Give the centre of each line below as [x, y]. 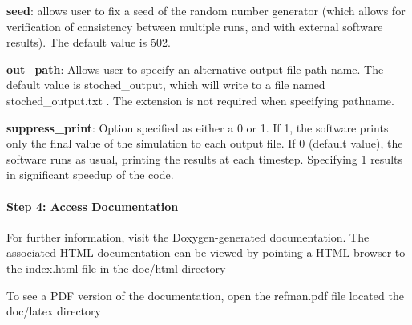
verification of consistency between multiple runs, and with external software [195, 26]
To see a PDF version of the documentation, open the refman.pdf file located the [205, 295]
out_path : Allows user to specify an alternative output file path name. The [195, 69]
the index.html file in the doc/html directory [116, 268]
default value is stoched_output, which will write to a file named [166, 85]
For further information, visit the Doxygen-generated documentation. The [188, 236]
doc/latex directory [54, 311]
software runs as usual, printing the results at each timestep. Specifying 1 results [204, 158]
